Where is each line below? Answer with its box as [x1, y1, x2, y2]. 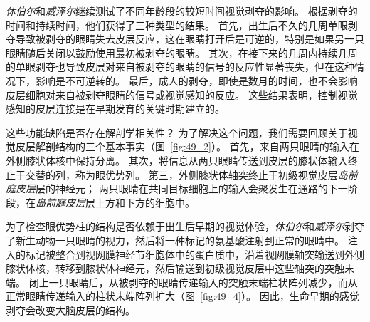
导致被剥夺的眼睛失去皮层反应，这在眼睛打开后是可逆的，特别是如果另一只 [15, 31, 364, 46]
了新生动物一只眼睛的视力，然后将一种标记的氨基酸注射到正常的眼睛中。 [6, 232, 344, 247]
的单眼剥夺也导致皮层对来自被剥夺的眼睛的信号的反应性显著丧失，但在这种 [6, 59, 354, 74]
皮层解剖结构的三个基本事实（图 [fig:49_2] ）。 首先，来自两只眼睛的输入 [15, 139, 349, 154]
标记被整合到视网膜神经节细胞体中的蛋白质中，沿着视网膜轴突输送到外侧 [25, 246, 364, 261]
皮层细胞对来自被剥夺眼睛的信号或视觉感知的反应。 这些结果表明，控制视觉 [6, 87, 358, 102]
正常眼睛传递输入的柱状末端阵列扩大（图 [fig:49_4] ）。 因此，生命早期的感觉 [6, 289, 359, 303]
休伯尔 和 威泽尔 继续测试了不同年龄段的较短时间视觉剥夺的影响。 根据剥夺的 [6, 4, 358, 18]
